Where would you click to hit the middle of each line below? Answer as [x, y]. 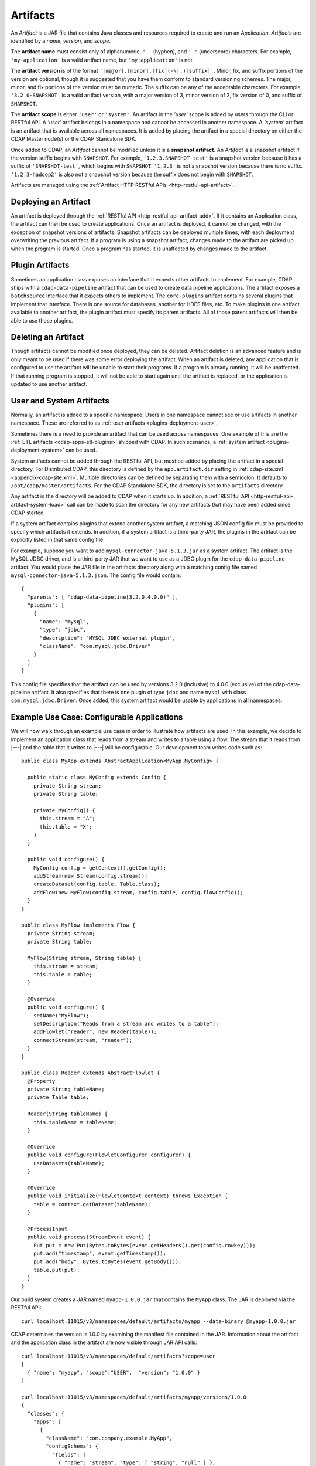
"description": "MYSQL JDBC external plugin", [107, 638]
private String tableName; [66, 1090]
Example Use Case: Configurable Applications [97, 717]
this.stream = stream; [66, 966]
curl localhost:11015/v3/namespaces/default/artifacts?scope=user [118, 1356]
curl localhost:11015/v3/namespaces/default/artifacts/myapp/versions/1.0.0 [134, 1397]
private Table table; [58, 1097]
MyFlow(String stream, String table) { [84, 958]
